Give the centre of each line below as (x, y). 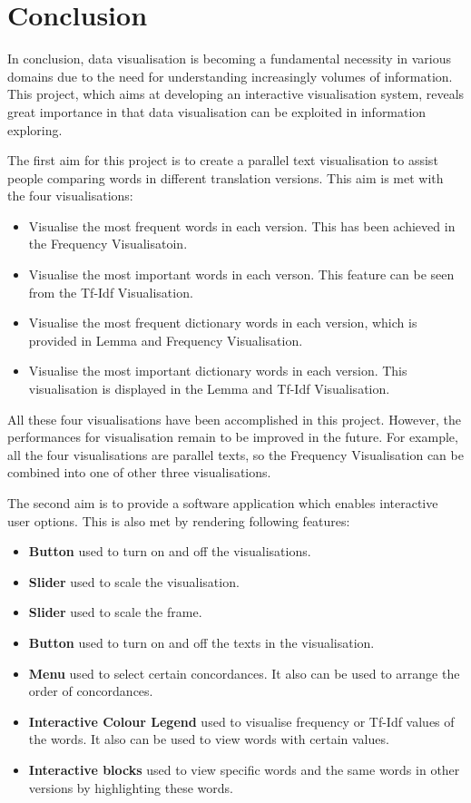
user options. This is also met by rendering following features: (179, 520)
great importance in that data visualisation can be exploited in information (217, 111)
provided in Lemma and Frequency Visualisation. (166, 340)
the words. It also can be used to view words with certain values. (209, 739)
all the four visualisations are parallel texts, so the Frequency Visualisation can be (235, 454)
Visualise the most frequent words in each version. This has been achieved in (242, 225)
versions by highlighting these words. (131, 787)
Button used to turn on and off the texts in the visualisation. (201, 642)
